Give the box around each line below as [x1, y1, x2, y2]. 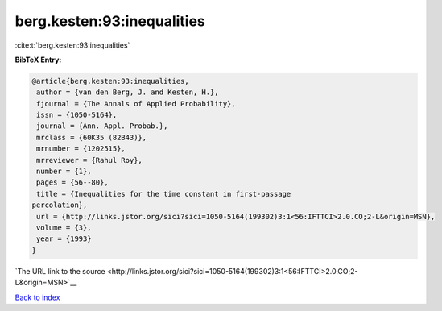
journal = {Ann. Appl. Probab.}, [36, 122, 168, 131]
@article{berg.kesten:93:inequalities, [31, 77, 189, 85]
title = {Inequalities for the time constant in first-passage [36, 189, 291, 198]
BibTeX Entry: [14, 55, 62, 64]
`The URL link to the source [14, 266, 105, 276]
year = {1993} [36, 234, 92, 243]
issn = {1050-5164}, [36, 110, 118, 120]
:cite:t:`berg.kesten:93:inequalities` [14, 40, 130, 50]
